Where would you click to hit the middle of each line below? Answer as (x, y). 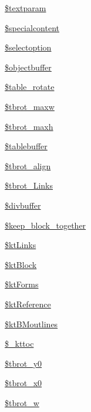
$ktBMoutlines (31, 324)
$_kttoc (19, 344)
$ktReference (28, 304)
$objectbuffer (28, 67)
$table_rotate (30, 87)
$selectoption (28, 47)
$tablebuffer (26, 146)
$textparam (26, 8)
